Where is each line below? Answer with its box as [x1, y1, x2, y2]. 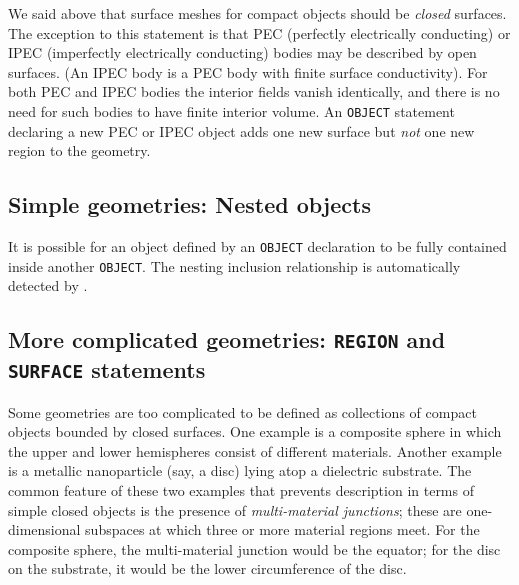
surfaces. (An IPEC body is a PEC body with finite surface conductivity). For [8, 61, 488, 82]
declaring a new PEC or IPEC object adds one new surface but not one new [8, 120, 475, 141]
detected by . [8, 275, 88, 296]
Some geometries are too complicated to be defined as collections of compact [8, 401, 477, 422]
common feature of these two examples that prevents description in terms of [8, 480, 474, 501]
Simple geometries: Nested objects [8, 189, 371, 220]
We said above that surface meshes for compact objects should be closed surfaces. [8, 3, 507, 23]
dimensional [8, 519, 81, 540]
